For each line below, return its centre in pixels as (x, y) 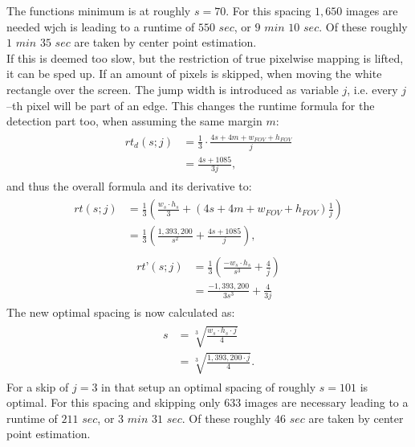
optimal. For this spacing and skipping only (114, 402)
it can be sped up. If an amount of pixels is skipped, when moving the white (194, 74)
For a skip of (38, 386)
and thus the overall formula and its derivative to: (129, 185)
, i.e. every (372, 89)
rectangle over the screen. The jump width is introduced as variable (173, 89)
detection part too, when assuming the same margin (134, 121)
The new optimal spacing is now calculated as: (121, 312)
